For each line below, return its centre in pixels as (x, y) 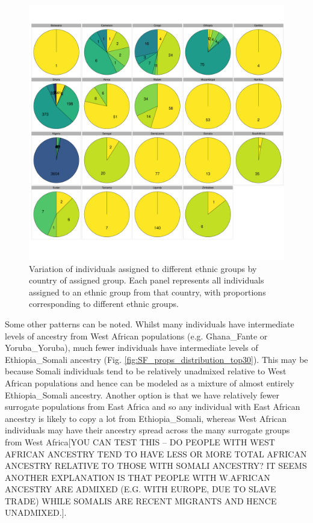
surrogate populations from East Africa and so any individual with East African (153, 407)
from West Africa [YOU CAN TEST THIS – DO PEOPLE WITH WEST (140, 441)
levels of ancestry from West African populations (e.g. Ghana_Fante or (136, 336)
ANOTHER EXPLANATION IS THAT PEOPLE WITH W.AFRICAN (138, 477)
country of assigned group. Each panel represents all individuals (147, 280)
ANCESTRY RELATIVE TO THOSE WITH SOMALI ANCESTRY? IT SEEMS (156, 466)
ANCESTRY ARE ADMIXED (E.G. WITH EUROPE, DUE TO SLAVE (141, 489)
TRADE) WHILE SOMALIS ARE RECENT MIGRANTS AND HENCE (141, 500)
